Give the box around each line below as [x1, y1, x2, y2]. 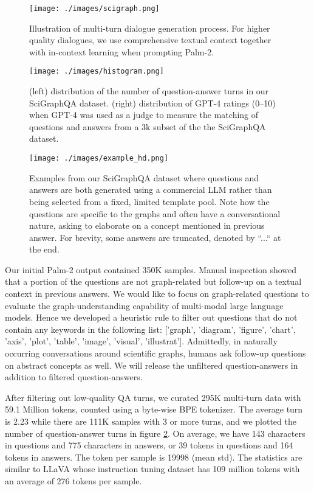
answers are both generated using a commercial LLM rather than [29, 183, 272, 196]
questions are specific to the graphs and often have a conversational [29, 207, 281, 220]
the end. [29, 243, 60, 256]
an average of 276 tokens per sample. [5, 474, 142, 487]
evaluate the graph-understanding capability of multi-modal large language [5, 299, 284, 312]
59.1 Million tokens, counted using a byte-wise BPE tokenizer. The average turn [5, 403, 303, 416]
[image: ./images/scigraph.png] [29, 4, 160, 13]
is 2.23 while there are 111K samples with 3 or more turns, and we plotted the [5, 415, 296, 427]
